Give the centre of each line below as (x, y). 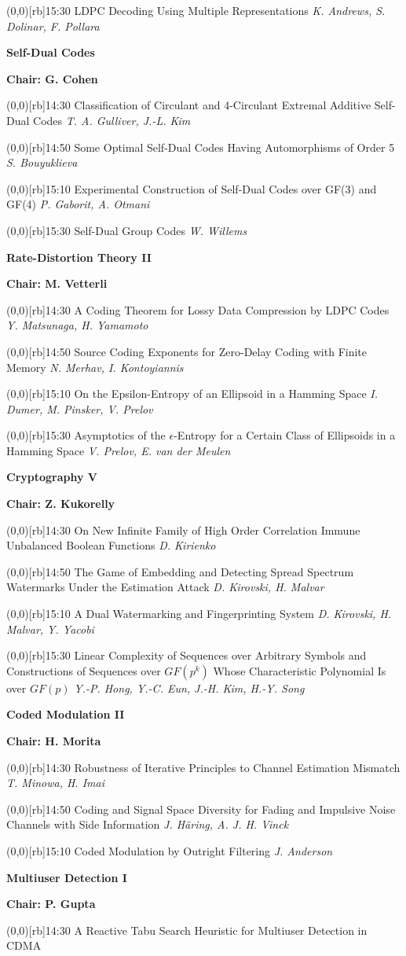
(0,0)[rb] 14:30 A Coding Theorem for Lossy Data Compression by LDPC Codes (198, 309)
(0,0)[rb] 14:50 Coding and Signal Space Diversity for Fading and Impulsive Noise (201, 809)
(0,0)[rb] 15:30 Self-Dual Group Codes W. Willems (127, 230)
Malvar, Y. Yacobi (50, 629)
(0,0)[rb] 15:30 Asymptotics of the (86, 435)
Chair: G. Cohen (52, 78)
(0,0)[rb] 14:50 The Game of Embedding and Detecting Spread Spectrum (180, 571)
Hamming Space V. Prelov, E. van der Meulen (119, 450)
